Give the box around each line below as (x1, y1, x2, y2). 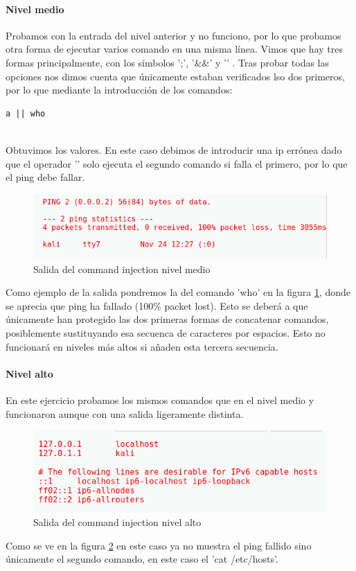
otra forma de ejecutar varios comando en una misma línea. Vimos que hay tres (6, 42, 343, 56)
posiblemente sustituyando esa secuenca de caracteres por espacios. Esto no (6, 325, 326, 340)
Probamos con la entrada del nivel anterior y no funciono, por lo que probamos (6, 28, 341, 42)
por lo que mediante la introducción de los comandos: (6, 82, 233, 97)
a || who (6, 108, 46, 118)
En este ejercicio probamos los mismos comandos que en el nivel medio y (6, 392, 314, 407)
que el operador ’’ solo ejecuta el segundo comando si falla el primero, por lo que (6, 156, 348, 170)
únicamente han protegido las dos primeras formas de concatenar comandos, (6, 312, 329, 326)
